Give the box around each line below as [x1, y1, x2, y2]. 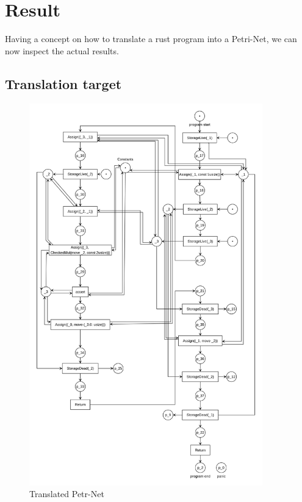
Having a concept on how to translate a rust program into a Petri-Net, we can [5, 32, 297, 45]
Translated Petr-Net [29, 487, 104, 500]
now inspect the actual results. [5, 44, 119, 57]
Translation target [5, 74, 122, 93]
